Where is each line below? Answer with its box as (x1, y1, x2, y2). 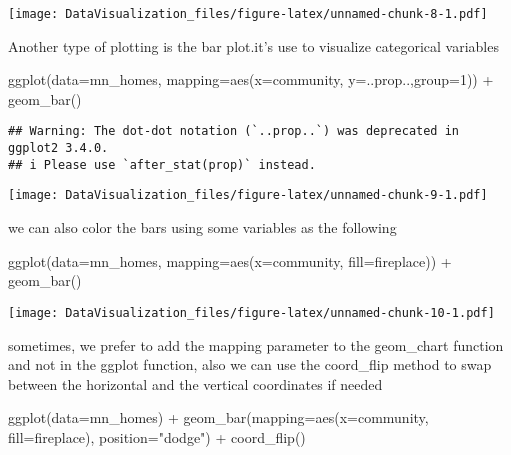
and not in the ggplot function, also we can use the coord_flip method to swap (8, 354, 492, 375)
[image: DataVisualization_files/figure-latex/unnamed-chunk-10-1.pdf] (8, 305, 495, 320)
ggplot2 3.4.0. (8, 141, 109, 156)
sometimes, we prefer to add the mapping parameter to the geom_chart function (8, 334, 504, 355)
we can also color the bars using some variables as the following (8, 217, 397, 238)
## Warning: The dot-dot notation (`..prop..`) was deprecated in (8, 124, 460, 139)
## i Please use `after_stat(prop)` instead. (8, 157, 316, 172)
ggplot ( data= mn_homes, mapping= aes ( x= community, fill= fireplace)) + (8, 250, 452, 271)
